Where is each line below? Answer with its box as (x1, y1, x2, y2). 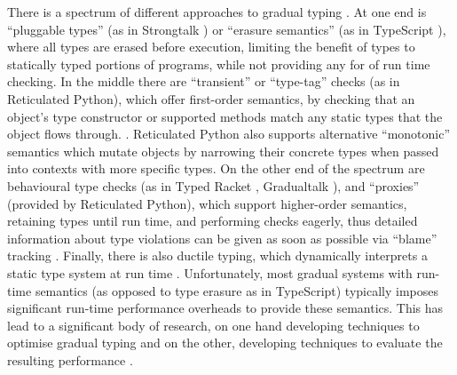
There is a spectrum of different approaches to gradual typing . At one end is (7, 3, 427, 20)
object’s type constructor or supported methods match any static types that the (7, 107, 443, 125)
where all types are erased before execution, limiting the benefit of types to (7, 37, 415, 56)
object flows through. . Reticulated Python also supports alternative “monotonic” (7, 124, 451, 143)
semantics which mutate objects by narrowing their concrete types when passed (7, 141, 439, 160)
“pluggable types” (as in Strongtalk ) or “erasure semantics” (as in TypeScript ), (7, 20, 446, 38)
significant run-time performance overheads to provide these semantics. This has (7, 299, 444, 317)
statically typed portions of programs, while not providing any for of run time (7, 54, 430, 73)
